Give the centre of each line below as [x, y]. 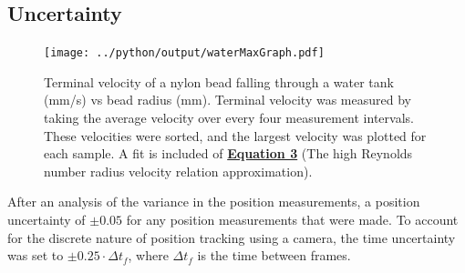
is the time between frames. [274, 255]
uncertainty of [46, 220]
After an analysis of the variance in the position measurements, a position [214, 202]
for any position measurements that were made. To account [292, 220]
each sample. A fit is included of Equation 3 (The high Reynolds [228, 153]
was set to [36, 255]
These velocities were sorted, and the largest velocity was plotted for [235, 135]
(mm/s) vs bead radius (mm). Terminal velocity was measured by [227, 100]
